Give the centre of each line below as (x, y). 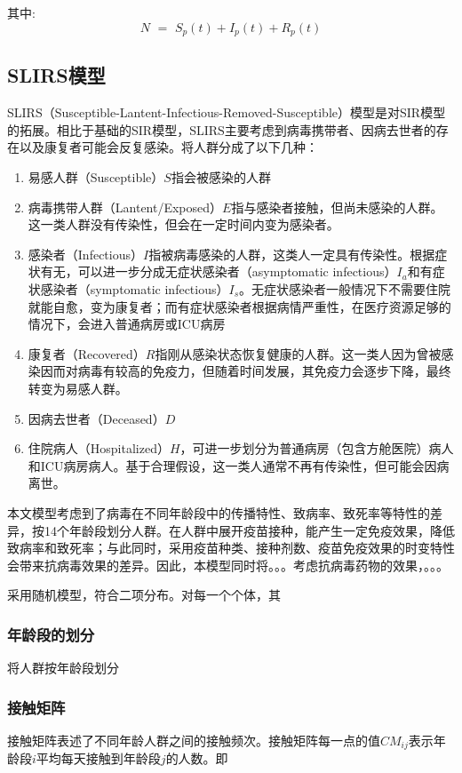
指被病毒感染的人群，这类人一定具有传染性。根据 (292, 254)
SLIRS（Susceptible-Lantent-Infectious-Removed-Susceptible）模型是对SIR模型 (227, 112)
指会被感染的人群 (221, 177)
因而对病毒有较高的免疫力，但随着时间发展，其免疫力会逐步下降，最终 (246, 371)
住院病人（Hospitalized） (99, 448)
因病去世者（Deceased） (96, 418)
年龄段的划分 (51, 634)
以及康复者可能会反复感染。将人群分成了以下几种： (168, 147)
